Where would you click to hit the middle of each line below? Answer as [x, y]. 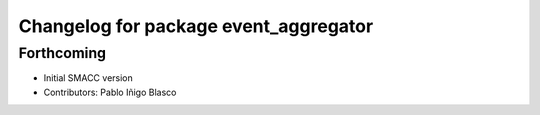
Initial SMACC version [88, 78]
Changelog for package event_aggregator [196, 26]
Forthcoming [62, 53]
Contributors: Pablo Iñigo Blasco [110, 92]
